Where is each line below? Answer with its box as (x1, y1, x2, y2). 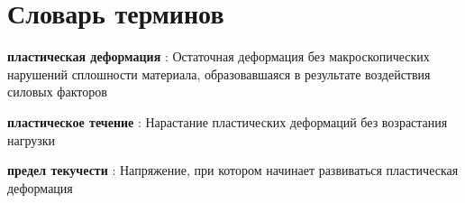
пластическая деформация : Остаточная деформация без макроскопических (7, 47, 430, 66)
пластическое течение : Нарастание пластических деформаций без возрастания (7, 112, 448, 131)
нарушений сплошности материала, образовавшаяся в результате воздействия (7, 64, 431, 83)
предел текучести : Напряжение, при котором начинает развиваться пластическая (7, 161, 459, 180)
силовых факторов (7, 82, 107, 101)
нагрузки (7, 130, 56, 149)
